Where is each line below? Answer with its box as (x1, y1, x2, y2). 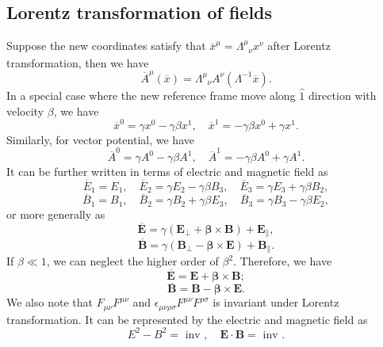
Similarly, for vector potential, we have (6, 131, 194, 147)
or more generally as (6, 206, 105, 223)
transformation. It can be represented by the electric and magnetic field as (6, 311, 368, 327)
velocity (6, 102, 44, 119)
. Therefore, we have (233, 253, 332, 269)
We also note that (6, 294, 93, 311)
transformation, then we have (6, 54, 149, 71)
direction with (308, 86, 377, 103)
